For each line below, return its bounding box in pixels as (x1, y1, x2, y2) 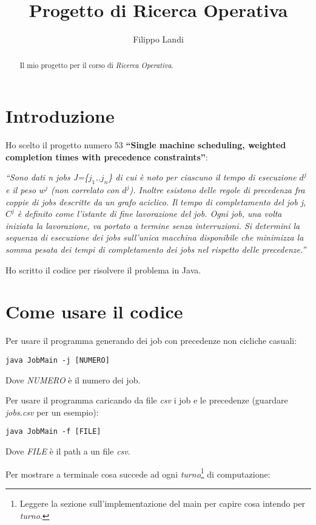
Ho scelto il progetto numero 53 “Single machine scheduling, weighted (5, 139, 286, 151)
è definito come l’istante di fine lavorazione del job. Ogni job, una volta (17, 207, 282, 220)
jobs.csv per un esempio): (5, 405, 99, 418)
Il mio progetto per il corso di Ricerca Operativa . (19, 60, 173, 70)
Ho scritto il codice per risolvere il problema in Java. (5, 263, 201, 276)
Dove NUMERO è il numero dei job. (5, 373, 141, 386)
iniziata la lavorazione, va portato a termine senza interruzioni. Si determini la (5, 219, 300, 232)
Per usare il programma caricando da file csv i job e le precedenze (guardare (5, 394, 288, 407)
